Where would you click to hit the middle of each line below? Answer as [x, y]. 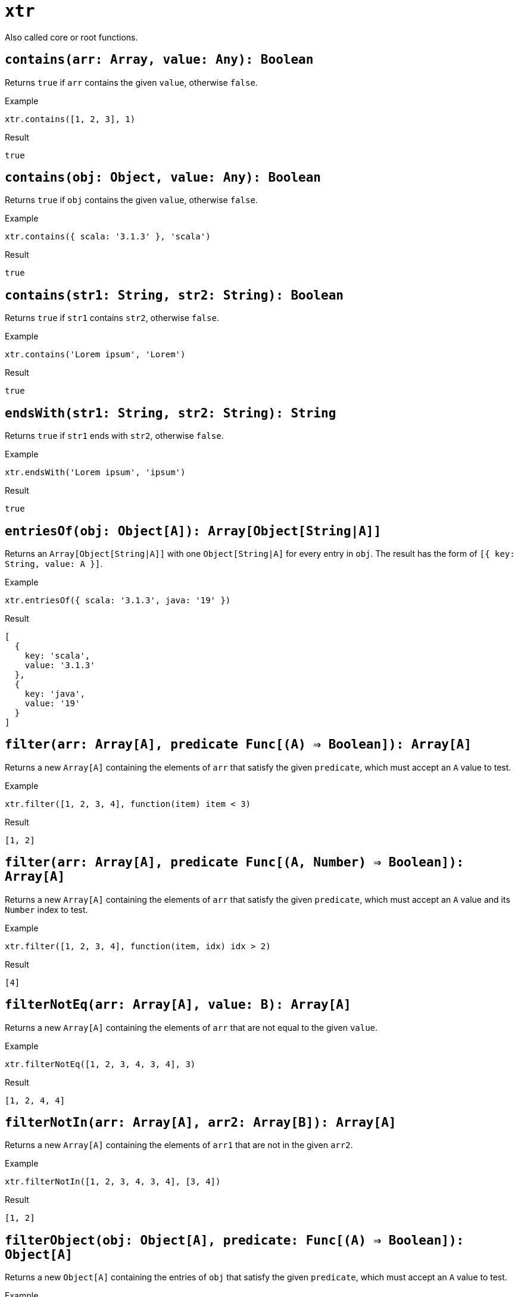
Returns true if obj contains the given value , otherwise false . [131, 200]
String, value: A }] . [54, 563]
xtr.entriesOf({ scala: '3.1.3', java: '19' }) [118, 600]
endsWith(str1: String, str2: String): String [171, 413]
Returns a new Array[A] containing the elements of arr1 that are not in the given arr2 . [179, 1145]
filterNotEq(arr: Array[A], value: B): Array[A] [178, 1005]
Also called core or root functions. [71, 37]
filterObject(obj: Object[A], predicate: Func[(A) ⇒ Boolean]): [235, 1240]
